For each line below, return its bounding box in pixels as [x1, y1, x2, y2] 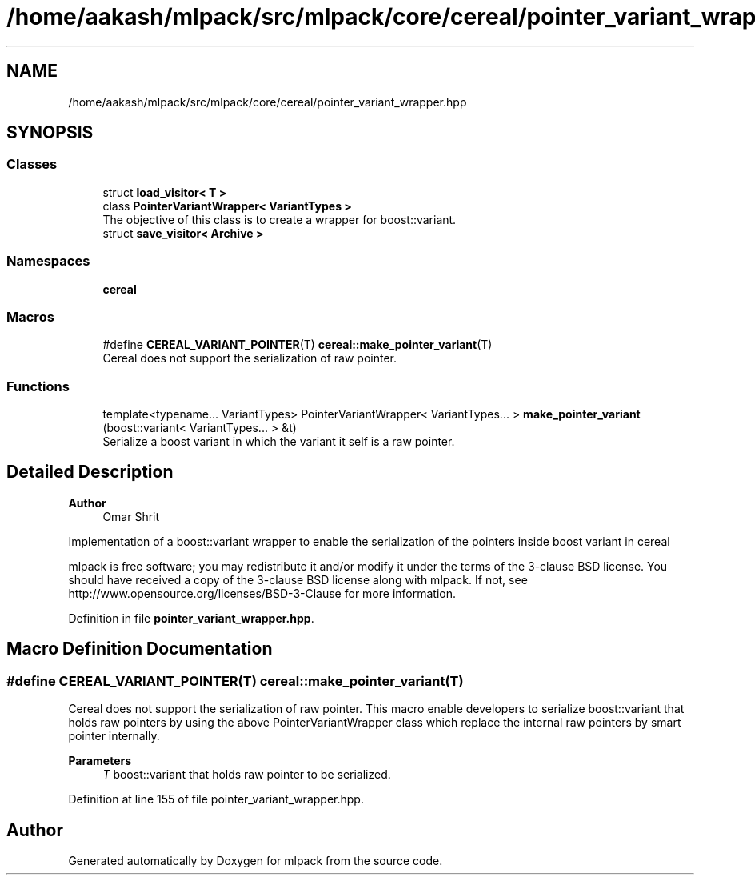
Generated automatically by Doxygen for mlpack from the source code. [68, 853, 443, 867]
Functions [6, 378, 70, 394]
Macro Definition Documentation [6, 639, 273, 659]
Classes [6, 156, 58, 173]
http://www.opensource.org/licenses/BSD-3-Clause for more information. [68, 586, 456, 600]
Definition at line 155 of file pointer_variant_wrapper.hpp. [68, 792, 364, 807]
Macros [6, 308, 54, 325]
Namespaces [6, 253, 90, 270]
